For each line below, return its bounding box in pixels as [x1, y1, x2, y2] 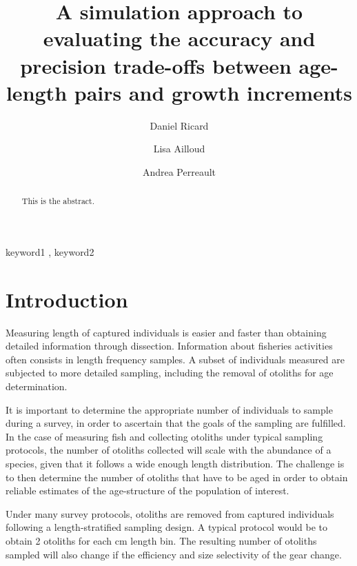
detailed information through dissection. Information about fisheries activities [6, 338, 333, 353]
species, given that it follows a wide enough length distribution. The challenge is [6, 456, 345, 470]
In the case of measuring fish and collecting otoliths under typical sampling [6, 429, 323, 443]
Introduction [6, 285, 128, 313]
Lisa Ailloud [153, 141, 205, 156]
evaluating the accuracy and [43, 24, 316, 52]
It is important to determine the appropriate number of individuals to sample [6, 402, 333, 416]
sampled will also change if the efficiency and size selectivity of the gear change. [6, 547, 342, 561]
